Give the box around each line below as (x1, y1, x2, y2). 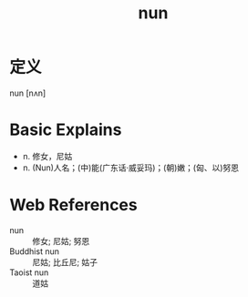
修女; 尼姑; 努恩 (32, 235, 90, 246)
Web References (9, 195, 139, 216)
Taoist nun (9, 267, 49, 278)
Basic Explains (9, 119, 122, 140)
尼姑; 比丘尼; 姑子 (32, 256, 98, 267)
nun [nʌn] (9, 87, 46, 98)
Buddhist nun (9, 245, 59, 257)
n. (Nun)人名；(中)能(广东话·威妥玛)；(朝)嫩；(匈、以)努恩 (22, 162, 240, 173)
